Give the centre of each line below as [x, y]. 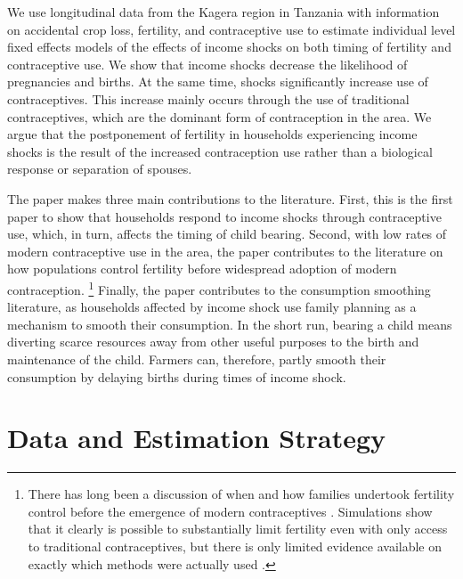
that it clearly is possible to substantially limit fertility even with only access [238, 529]
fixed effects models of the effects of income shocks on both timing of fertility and [229, 47]
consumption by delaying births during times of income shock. [177, 376]
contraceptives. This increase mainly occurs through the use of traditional [208, 98]
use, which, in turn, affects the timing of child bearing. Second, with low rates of [227, 234]
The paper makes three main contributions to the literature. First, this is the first [230, 198]
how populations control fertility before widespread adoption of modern [202, 269]
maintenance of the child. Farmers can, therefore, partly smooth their [197, 359]
